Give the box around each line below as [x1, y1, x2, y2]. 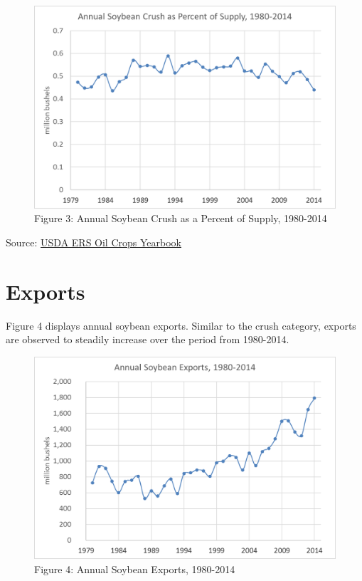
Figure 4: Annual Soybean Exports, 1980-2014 [34, 562, 235, 577]
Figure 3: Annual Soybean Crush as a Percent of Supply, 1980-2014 [34, 211, 327, 226]
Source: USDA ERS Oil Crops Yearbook [6, 235, 181, 250]
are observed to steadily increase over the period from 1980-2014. [6, 332, 289, 347]
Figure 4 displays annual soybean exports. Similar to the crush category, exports [6, 318, 356, 333]
